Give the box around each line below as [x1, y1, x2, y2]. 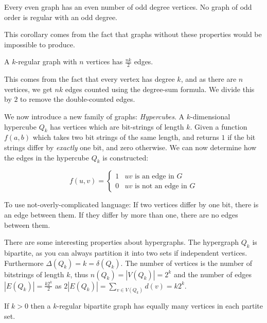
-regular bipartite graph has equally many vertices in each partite [57, 300, 263, 311]
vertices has [86, 56, 123, 67]
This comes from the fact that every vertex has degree [4, 74, 175, 84]
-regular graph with [15, 56, 77, 67]
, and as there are [181, 74, 237, 84]
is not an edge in [134, 182, 187, 190]
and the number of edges [173, 268, 252, 279]
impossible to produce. [4, 39, 75, 49]
